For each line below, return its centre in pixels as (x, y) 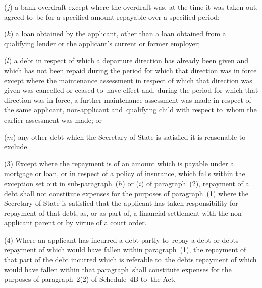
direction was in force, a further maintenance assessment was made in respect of (128, 100)
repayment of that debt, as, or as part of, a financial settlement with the (116, 213)
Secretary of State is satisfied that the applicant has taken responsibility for (121, 203)
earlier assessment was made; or (53, 119)
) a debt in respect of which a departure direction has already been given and (129, 60)
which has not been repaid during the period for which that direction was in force (130, 70)
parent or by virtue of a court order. (91, 223)
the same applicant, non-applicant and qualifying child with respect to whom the (130, 110)
